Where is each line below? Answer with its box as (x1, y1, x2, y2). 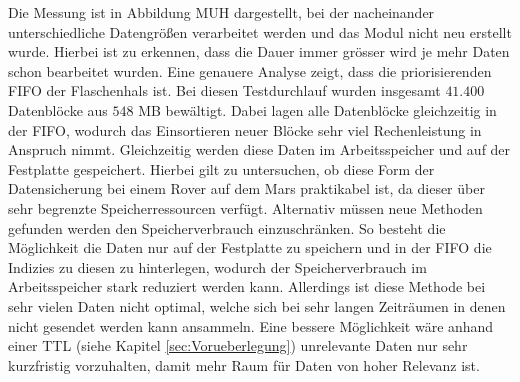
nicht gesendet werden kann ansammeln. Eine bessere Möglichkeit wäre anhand (8, 315, 494, 336)
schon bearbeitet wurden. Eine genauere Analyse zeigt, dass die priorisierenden (8, 60, 492, 81)
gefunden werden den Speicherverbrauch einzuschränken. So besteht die (8, 217, 446, 238)
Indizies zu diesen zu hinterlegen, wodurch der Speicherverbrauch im (8, 256, 427, 277)
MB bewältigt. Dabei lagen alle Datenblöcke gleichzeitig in (138, 99, 497, 120)
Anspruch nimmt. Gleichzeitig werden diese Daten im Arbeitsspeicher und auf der (8, 139, 511, 160)
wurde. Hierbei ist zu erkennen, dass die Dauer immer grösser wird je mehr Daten (8, 41, 510, 62)
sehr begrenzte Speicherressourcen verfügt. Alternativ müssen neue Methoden (8, 197, 483, 218)
